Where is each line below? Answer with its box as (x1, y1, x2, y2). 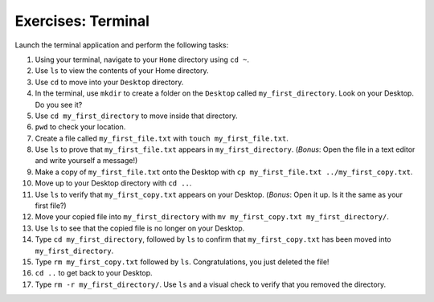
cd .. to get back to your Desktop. (35, 268, 153, 278)
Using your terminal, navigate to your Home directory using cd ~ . (35, 55, 249, 64)
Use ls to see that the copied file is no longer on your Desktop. (35, 223, 245, 233)
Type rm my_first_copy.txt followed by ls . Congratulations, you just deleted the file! (35, 257, 330, 267)
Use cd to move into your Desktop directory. (35, 77, 184, 87)
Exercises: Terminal (14, 12, 150, 30)
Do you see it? (35, 100, 83, 109)
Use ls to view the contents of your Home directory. (35, 66, 209, 75)
